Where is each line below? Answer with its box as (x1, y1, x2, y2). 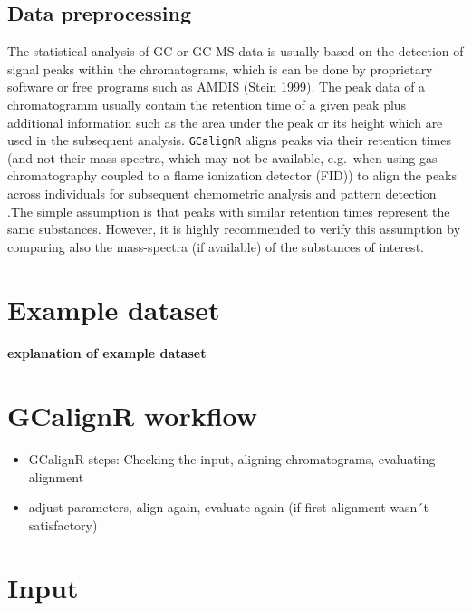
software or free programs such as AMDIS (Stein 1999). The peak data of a (7, 77, 426, 96)
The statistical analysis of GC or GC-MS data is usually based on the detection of (7, 42, 464, 61)
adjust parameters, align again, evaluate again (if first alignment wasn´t (28, 498, 429, 517)
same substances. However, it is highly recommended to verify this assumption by (7, 219, 461, 238)
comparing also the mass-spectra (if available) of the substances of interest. (7, 237, 424, 256)
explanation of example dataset (7, 344, 207, 363)
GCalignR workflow (7, 397, 258, 434)
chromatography (7, 166, 98, 185)
